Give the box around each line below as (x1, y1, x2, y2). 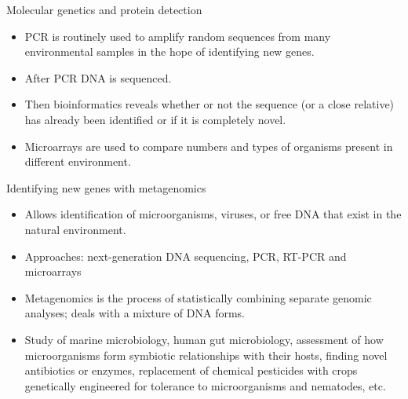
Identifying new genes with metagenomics (6, 179, 206, 196)
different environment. (24, 153, 131, 170)
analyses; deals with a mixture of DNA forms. (24, 305, 245, 321)
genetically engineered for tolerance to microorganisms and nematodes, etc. (24, 377, 386, 394)
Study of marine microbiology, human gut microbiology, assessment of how (24, 331, 384, 347)
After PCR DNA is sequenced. (24, 69, 172, 86)
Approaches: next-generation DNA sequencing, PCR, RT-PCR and (24, 247, 347, 264)
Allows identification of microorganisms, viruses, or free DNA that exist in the (24, 206, 402, 222)
